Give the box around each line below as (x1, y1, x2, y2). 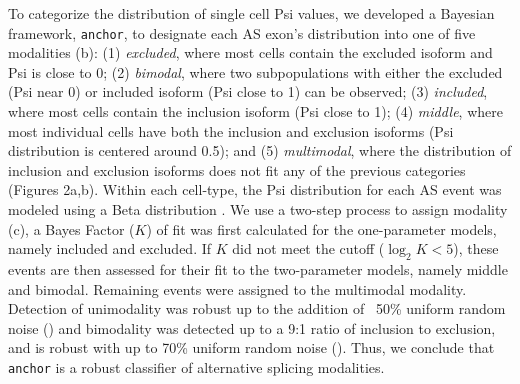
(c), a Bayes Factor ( (8, 218, 135, 239)
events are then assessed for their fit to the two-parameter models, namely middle (8, 258, 508, 279)
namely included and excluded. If (8, 238, 212, 259)
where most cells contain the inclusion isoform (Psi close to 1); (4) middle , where (8, 101, 503, 122)
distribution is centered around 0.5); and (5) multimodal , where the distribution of (8, 140, 512, 161)
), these (453, 238, 499, 259)
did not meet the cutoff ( (232, 238, 385, 259)
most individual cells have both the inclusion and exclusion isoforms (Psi (8, 120, 454, 141)
